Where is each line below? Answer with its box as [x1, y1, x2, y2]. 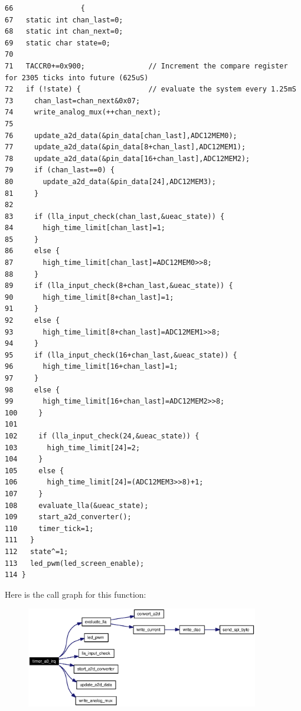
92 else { [5, 316, 60, 325]
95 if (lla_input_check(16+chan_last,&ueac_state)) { [5, 350, 237, 359]
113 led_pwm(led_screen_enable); [5, 559, 145, 568]
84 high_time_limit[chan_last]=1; [5, 224, 166, 232]
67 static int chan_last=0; [5, 15, 123, 24]
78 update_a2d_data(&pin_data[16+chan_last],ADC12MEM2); [5, 154, 250, 163]
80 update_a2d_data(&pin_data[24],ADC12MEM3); [5, 177, 216, 186]
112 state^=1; [5, 547, 68, 556]
